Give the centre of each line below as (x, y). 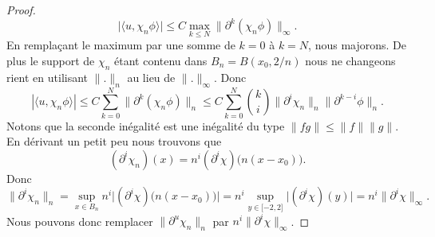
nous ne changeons (350, 60)
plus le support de (51, 60)
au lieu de (151, 77)
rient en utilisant (47, 77)
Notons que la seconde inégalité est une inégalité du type (146, 125)
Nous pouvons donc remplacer (80, 221)
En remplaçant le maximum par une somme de (121, 45)
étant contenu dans (161, 60)
